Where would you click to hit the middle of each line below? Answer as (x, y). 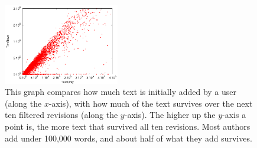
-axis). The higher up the (170, 115)
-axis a (234, 115)
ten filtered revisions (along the (61, 115)
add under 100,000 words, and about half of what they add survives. (128, 138)
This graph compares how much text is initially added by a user (121, 92)
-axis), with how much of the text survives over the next (151, 103)
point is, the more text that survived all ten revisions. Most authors (128, 126)
